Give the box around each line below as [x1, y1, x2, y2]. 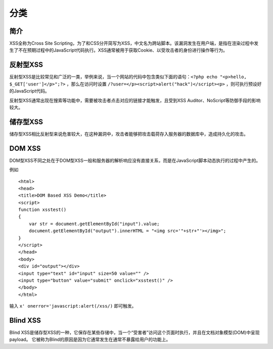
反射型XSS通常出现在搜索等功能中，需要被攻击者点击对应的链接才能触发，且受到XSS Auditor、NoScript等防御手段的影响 [9, 97, 261, 103]
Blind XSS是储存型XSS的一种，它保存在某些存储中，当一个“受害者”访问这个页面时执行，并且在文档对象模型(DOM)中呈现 [9, 329, 260, 336]
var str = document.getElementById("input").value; [28, 221, 160, 227]
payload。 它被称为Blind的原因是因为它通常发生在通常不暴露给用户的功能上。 [9, 336, 171, 342]
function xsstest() [18, 207, 67, 212]
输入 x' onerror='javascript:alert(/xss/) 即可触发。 [9, 303, 136, 309]
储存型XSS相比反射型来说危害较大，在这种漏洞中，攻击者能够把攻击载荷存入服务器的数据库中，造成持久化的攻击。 [9, 130, 249, 137]
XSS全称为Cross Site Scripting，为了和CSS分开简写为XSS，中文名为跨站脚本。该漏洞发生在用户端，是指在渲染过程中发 [9, 40, 259, 47]
